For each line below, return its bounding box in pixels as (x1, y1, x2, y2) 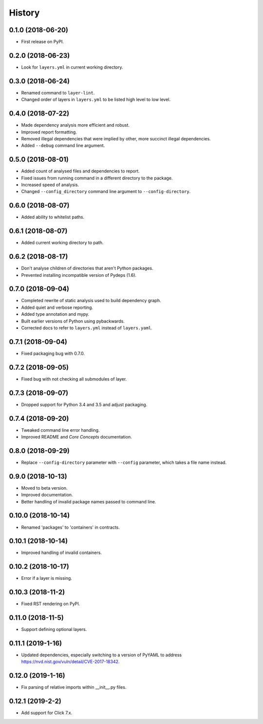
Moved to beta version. (21, 485, 68, 491)
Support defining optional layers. (21, 627, 87, 632)
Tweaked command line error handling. (21, 427, 100, 433)
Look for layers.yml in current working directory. (21, 64, 124, 70)
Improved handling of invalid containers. (21, 550, 102, 555)
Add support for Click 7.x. (21, 710, 73, 716)
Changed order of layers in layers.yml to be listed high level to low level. (21, 96, 170, 102)
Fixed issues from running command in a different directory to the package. (21, 175, 173, 181)
